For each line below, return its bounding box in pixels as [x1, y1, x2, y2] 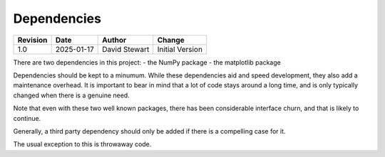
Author [102, 35, 127, 45]
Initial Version [157, 44, 203, 54]
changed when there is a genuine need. [13, 91, 130, 99]
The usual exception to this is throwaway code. [13, 140, 152, 148]
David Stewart [102, 44, 150, 54]
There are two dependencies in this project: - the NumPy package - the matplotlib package [13, 58, 281, 67]
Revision [17, 35, 48, 45]
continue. [13, 114, 41, 122]
